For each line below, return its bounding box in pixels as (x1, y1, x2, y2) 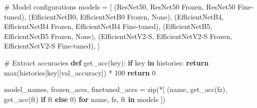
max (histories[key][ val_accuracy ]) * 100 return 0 (4, 67, 156, 77)
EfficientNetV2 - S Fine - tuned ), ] (4, 40, 100, 51)
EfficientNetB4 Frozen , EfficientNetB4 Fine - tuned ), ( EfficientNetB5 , (4, 21, 212, 31)
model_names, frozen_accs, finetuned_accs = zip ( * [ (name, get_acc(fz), (4, 84, 228, 94)
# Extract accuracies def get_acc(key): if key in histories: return (4, 57, 209, 67)
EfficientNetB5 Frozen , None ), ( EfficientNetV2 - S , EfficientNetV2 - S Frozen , (4, 30, 233, 41)
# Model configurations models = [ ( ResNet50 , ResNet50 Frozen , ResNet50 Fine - (4, 1, 254, 11)
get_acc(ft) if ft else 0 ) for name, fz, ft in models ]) (4, 93, 166, 104)
